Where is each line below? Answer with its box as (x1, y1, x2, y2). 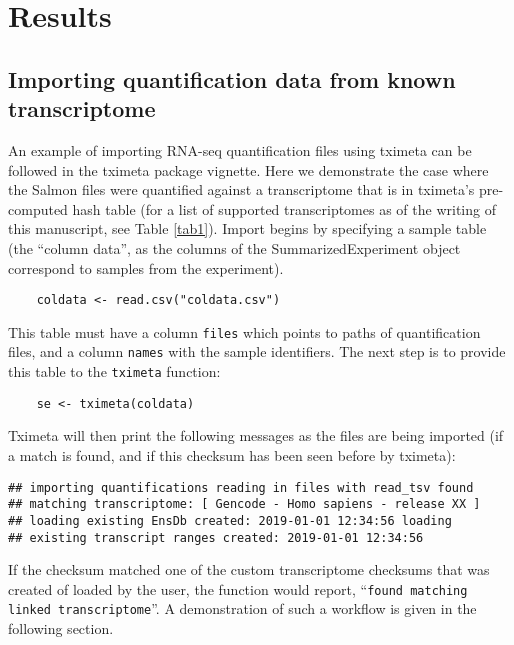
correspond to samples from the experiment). (8, 257, 284, 278)
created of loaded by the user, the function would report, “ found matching (8, 578, 468, 599)
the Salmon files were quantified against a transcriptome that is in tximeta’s (8, 179, 475, 200)
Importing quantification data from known (8, 63, 456, 94)
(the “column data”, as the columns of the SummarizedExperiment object (8, 237, 461, 258)
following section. (8, 618, 114, 639)
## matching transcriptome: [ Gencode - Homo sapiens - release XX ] (8, 497, 481, 512)
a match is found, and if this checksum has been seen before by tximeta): (8, 445, 456, 465)
